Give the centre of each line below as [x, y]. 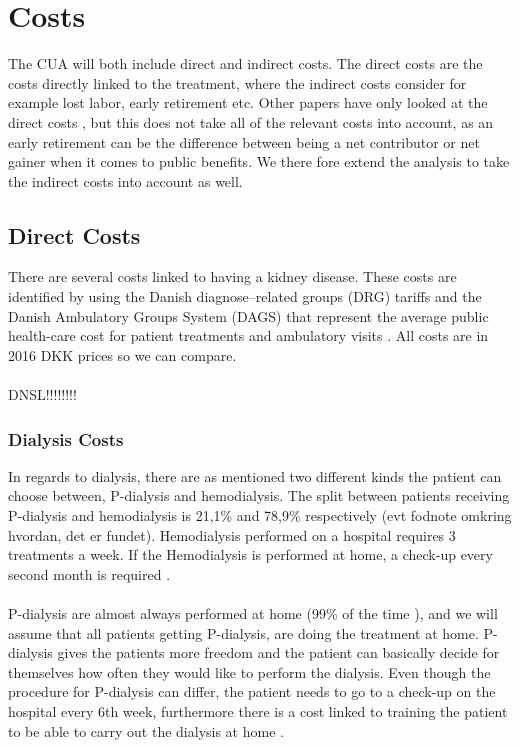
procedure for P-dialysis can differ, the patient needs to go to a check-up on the [252, 691]
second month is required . [89, 573]
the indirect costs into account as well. [125, 180]
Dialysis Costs [66, 438]
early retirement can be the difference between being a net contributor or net [244, 141]
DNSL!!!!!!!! [42, 394]
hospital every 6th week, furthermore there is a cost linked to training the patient [258, 710]
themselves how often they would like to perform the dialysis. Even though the [249, 671]
